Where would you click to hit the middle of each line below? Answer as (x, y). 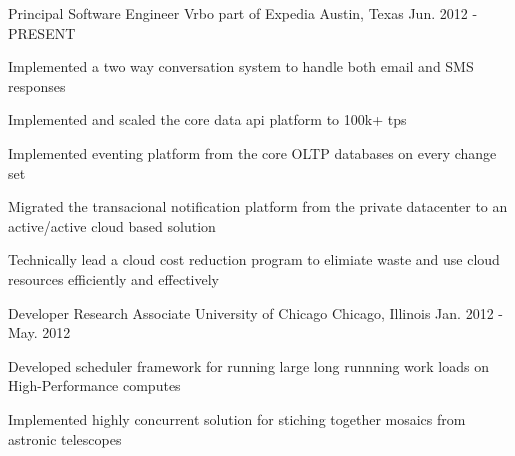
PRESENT (42, 32)
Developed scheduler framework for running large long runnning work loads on (248, 365)
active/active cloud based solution (112, 225)
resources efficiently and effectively (113, 278)
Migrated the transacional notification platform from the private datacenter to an (258, 206)
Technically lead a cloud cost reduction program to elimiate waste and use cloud (254, 259)
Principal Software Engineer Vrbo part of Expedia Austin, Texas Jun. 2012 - (243, 13)
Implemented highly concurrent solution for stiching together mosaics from (237, 418)
